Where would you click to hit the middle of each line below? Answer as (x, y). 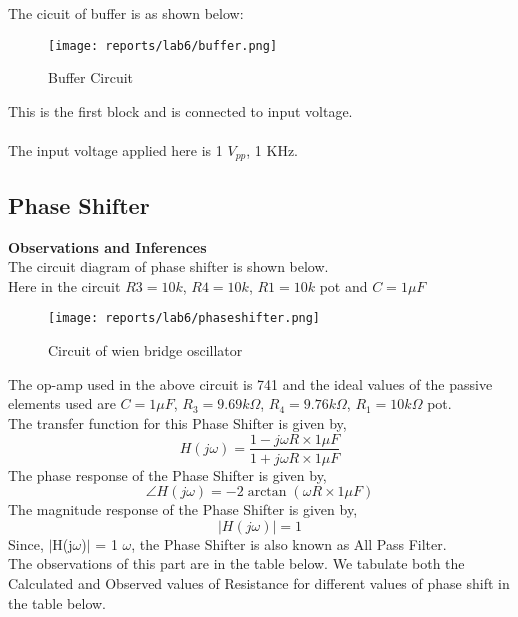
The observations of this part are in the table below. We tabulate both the (236, 563)
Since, (26, 543)
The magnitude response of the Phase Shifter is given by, (183, 509)
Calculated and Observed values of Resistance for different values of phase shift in (259, 582)
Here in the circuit (64, 285)
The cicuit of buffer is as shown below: (126, 13)
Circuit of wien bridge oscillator (145, 350)
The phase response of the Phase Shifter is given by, (167, 474)
